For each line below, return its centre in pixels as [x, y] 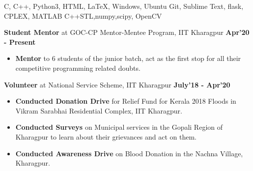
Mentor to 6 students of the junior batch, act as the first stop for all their [128, 58]
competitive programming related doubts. [78, 68]
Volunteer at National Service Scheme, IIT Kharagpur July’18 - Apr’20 [117, 84]
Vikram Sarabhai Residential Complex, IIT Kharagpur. [99, 110]
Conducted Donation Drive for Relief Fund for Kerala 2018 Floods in [126, 101]
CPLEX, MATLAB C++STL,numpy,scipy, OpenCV [83, 15]
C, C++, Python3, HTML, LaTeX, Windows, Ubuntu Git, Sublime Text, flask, [124, 6]
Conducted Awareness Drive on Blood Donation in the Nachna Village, [129, 153]
